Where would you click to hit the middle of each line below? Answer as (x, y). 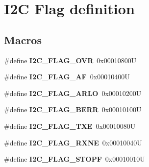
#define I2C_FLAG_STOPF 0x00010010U (74, 159)
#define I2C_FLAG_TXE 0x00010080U (70, 126)
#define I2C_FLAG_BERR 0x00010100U (73, 109)
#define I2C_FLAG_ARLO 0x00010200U (73, 93)
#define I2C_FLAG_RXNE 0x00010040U (73, 142)
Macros (23, 39)
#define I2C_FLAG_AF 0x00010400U (67, 77)
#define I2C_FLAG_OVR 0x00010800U (70, 60)
